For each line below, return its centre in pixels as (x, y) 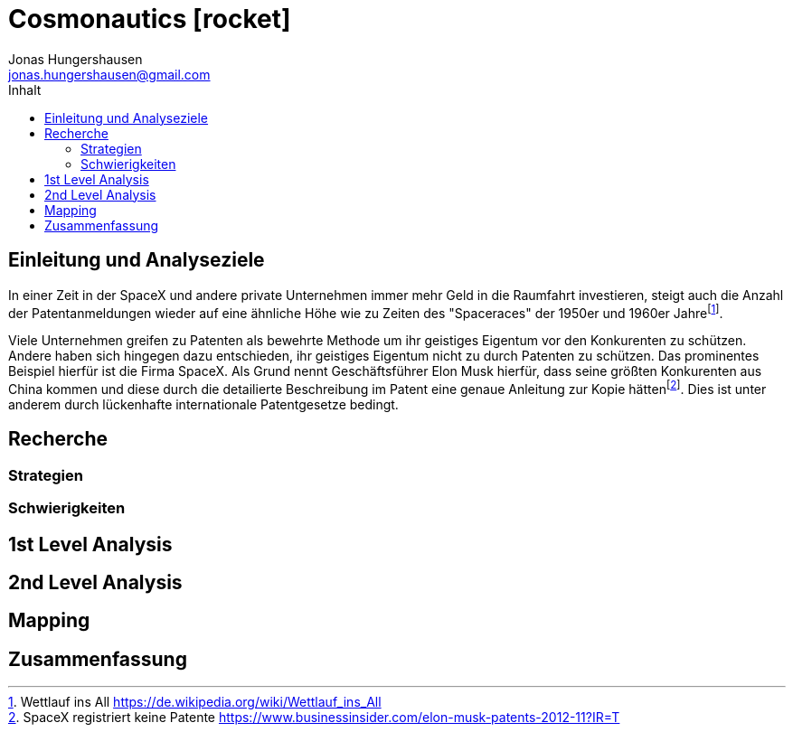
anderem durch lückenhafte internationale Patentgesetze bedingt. (203, 404)
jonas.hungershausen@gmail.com (109, 74)
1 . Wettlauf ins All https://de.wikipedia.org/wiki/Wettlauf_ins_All (195, 702)
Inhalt (25, 89)
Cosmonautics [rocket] (150, 19)
